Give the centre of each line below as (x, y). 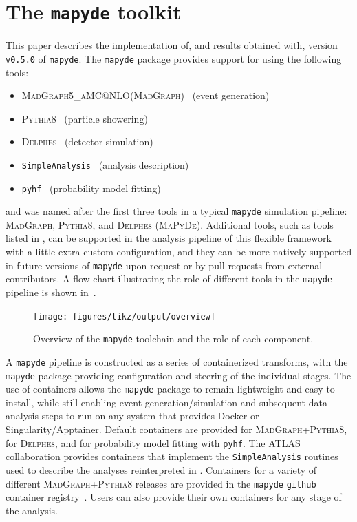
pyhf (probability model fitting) (91, 188)
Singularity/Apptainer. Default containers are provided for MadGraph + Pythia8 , (176, 429)
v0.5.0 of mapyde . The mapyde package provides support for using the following (174, 58)
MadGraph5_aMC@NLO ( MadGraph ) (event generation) (145, 95)
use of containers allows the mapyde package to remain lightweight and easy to (170, 389)
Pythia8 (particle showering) (85, 118)
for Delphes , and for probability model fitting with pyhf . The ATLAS (153, 442)
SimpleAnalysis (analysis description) (105, 164)
